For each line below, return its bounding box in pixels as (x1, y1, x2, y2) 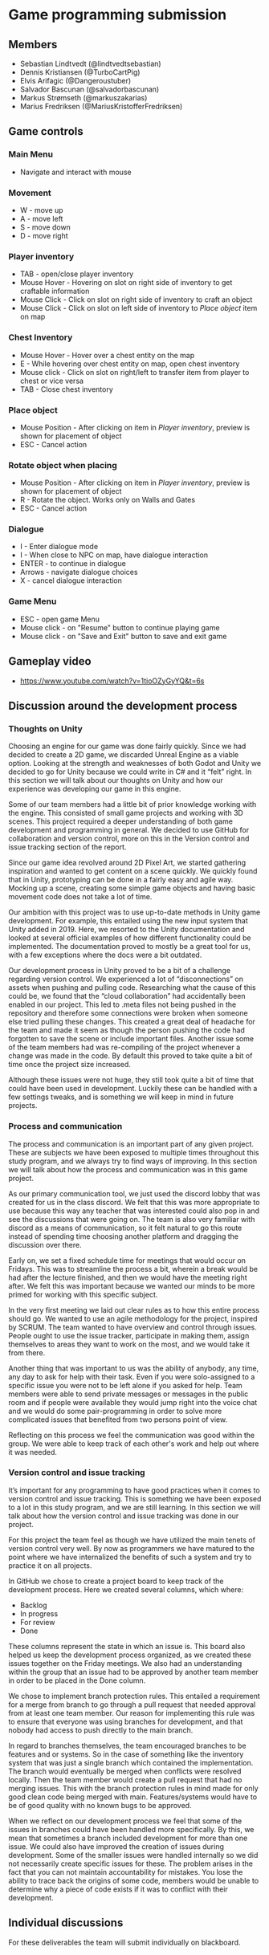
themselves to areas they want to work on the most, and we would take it (8, 1339, 251, 1349)
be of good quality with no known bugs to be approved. (8, 1800, 192, 1810)
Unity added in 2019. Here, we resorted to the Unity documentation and (8, 925, 245, 935)
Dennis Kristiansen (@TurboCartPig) (19, 67, 141, 77)
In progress (19, 1608, 59, 1619)
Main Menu (8, 149, 54, 160)
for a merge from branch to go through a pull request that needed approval (8, 1700, 256, 1709)
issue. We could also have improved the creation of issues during (8, 1841, 225, 1851)
